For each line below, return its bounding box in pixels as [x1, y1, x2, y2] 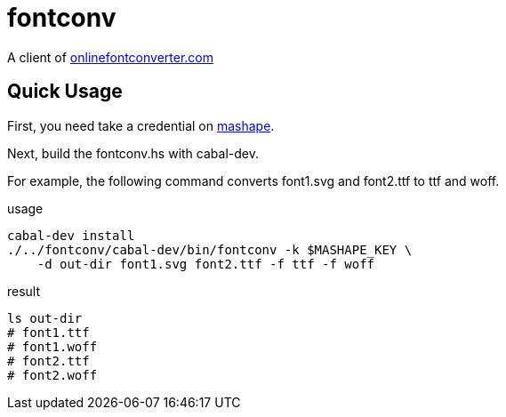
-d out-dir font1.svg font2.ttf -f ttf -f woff [36, 256, 375, 271]
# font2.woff [7, 367, 98, 382]
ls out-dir [7, 310, 83, 325]
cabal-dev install [7, 228, 135, 243]
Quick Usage [7, 80, 123, 103]
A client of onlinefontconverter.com [7, 49, 214, 65]
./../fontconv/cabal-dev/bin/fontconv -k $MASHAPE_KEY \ [7, 242, 413, 257]
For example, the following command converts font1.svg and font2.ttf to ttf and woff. [7, 172, 500, 188]
